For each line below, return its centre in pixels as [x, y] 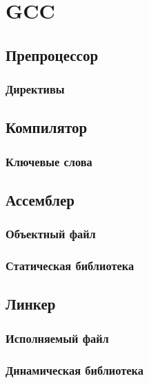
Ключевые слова [49, 161]
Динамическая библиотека [74, 369]
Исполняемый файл [57, 338]
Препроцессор [52, 54]
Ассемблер [40, 200]
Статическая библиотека [70, 266]
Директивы [35, 89]
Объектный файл [51, 234]
